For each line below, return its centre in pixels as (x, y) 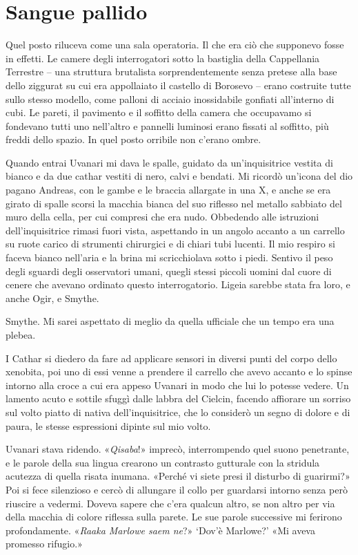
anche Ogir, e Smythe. (52, 298)
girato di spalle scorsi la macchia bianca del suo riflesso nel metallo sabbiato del (174, 203)
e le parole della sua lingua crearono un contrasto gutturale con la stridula (163, 462)
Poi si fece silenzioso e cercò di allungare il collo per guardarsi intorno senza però (177, 489)
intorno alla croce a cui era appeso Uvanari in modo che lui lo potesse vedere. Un (177, 385)
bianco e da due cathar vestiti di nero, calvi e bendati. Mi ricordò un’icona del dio (179, 176)
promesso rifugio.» (44, 544)
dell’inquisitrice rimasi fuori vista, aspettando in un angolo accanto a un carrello (175, 230)
